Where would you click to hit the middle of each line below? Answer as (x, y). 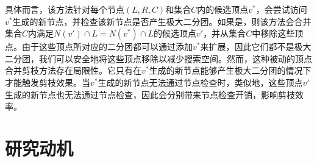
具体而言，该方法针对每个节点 (65, 9)
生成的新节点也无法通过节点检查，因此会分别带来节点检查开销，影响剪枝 (150, 94)
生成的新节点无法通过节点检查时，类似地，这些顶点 (200, 82)
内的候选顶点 (223, 9)
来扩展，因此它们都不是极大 (256, 47)
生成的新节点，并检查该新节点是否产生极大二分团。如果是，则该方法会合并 (162, 21)
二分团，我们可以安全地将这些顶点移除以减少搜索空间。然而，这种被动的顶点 (158, 58)
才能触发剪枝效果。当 (48, 82)
